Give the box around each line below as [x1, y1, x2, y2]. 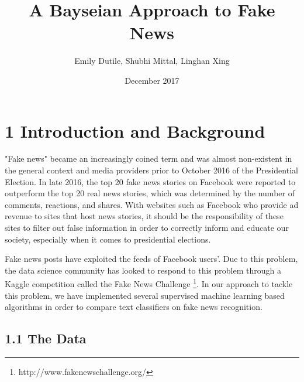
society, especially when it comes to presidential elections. [5, 233, 211, 245]
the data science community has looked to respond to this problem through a [5, 264, 281, 276]
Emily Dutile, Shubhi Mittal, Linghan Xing [74, 54, 230, 67]
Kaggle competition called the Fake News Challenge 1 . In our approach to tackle [5, 276, 293, 290]
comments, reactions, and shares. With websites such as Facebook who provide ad [5, 198, 299, 210]
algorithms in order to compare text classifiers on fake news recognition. [5, 301, 262, 313]
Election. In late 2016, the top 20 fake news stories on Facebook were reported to [5, 175, 296, 187]
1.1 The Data [5, 329, 87, 347]
